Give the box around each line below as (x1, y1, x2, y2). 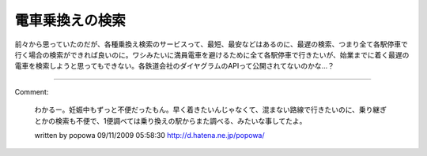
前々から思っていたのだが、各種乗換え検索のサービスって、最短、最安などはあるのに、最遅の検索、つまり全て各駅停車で (14, 39, 409, 49)
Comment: (14, 87, 49, 96)
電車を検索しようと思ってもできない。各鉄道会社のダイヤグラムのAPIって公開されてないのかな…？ (14, 61, 335, 71)
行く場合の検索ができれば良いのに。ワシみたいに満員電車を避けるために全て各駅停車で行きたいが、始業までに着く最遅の (14, 50, 410, 59)
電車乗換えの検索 (14, 12, 127, 29)
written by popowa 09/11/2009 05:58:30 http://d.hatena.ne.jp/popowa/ (34, 130, 265, 139)
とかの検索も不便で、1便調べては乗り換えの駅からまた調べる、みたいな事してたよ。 (34, 116, 307, 125)
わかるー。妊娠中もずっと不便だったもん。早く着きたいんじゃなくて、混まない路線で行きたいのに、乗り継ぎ (34, 105, 387, 114)
